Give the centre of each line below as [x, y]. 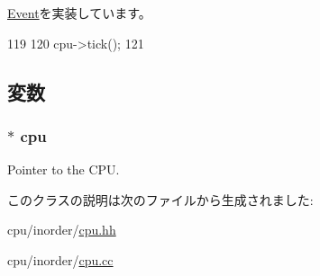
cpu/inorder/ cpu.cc [60, 259]
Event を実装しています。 [79, 13]
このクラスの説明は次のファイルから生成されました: [160, 199]
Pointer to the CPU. [64, 169]
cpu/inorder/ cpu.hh [62, 230]
